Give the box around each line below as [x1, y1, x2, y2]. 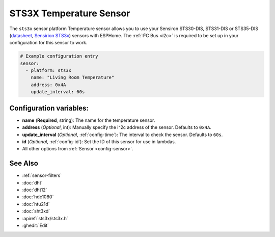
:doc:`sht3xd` [22, 208, 50, 214]
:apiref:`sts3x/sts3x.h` [22, 215, 68, 221]
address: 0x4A [31, 82, 66, 88]
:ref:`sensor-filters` [22, 172, 62, 178]
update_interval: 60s [31, 89, 85, 95]
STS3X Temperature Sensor [9, 8, 130, 19]
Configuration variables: [9, 103, 89, 112]
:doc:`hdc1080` [22, 194, 54, 200]
